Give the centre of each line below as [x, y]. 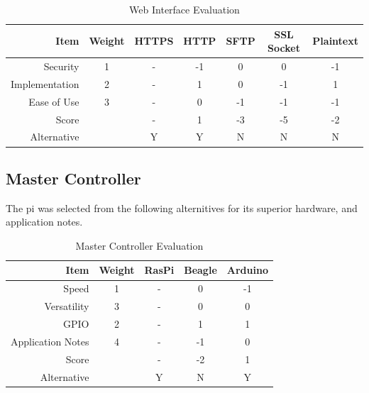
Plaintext [335, 41]
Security [61, 66]
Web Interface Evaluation [184, 9]
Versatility [67, 306]
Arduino [247, 270]
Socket [284, 48]
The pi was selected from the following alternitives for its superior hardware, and [182, 207]
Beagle [200, 270]
